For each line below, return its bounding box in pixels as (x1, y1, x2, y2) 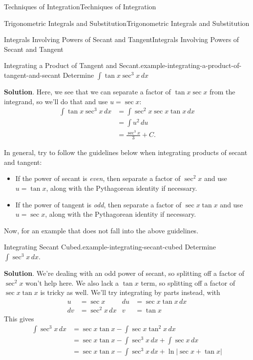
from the (209, 86, 235, 96)
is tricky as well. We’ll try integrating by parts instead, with (40, 287, 220, 297)
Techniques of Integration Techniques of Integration (4, 1, 156, 11)
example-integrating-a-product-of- (140, 60, 242, 70)
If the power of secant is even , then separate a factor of (15, 173, 181, 183)
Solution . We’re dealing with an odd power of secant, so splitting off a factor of (4, 268, 245, 278)
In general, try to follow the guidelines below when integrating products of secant (4, 147, 248, 157)
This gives (4, 313, 34, 323)
